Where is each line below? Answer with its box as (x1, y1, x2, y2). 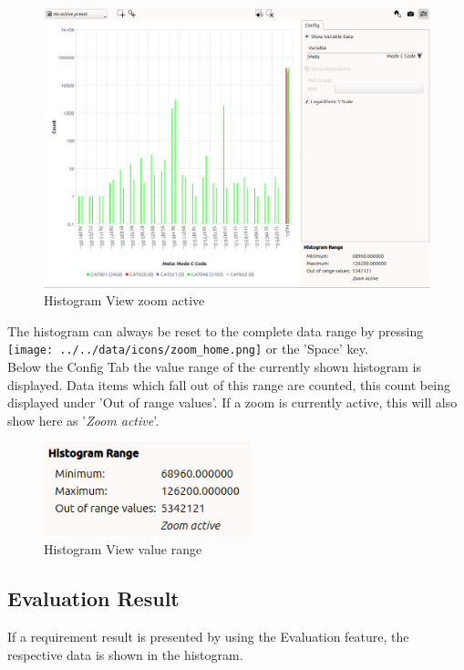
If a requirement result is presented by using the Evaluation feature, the (7, 626, 409, 645)
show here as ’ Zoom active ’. (7, 410, 160, 429)
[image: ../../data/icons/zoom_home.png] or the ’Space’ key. (7, 339, 368, 358)
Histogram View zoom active (44, 291, 205, 310)
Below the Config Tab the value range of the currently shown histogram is (7, 357, 422, 376)
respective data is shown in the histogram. (7, 644, 243, 664)
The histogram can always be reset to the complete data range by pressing (7, 321, 424, 340)
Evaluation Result (7, 584, 180, 613)
